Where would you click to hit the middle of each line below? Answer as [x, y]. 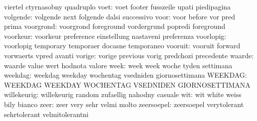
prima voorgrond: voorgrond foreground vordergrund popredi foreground [115, 26]
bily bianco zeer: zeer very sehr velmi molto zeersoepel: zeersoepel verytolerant [124, 104]
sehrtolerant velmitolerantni [46, 114]
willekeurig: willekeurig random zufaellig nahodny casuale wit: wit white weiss [123, 94]
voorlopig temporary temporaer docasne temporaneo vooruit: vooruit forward [122, 46]
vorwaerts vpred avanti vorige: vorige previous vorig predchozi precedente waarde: [129, 55]
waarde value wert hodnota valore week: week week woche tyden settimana [118, 65]
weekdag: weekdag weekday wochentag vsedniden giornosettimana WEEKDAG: [126, 75]
